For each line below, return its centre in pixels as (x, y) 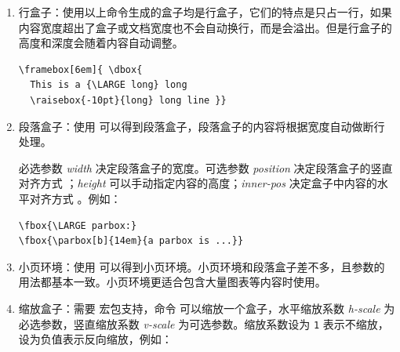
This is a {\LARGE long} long (109, 85)
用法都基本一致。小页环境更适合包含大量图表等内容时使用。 (172, 282)
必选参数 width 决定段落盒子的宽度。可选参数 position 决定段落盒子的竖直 (205, 167)
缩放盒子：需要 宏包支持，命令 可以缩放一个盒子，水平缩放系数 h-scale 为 (207, 308)
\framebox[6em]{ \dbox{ (80, 69)
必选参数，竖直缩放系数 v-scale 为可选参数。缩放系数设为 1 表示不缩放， (204, 323)
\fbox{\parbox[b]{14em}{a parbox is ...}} (131, 241)
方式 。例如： (86, 198)
